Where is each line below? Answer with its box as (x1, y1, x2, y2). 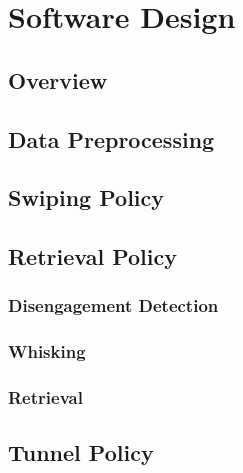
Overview (8, 64, 108, 95)
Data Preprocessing (8, 123, 215, 154)
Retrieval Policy (8, 241, 177, 272)
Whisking (8, 339, 86, 364)
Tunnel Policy (8, 437, 154, 468)
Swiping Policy (8, 182, 165, 213)
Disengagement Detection (8, 293, 219, 318)
